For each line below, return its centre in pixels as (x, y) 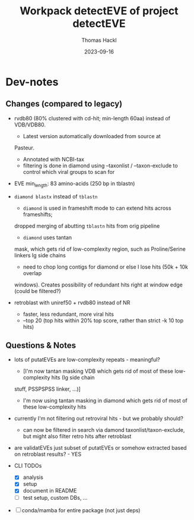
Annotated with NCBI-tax (53, 159)
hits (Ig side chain (73, 378)
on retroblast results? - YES (48, 454)
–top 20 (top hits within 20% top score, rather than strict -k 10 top (103, 320)
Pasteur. (24, 148)
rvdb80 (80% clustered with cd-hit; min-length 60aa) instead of (92, 118)
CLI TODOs (28, 466)
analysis (33, 477)
